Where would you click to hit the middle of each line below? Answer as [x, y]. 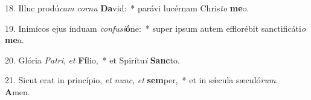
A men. [18, 91]
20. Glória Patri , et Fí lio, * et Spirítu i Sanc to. [92, 60]
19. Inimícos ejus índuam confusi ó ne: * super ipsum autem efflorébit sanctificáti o [155, 28]
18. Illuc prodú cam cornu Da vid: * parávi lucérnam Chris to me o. [127, 8]
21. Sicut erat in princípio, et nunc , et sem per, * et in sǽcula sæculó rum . [142, 80]
